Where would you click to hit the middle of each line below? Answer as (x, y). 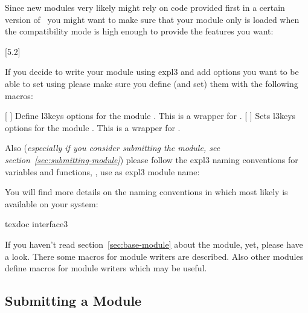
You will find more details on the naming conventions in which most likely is (146, 192)
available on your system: (52, 203)
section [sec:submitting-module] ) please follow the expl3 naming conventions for (152, 159)
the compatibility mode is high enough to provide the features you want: (139, 31)
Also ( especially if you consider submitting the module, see (113, 148)
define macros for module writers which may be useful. (106, 268)
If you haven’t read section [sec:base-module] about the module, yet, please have (154, 244)
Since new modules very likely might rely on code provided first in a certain (145, 7)
